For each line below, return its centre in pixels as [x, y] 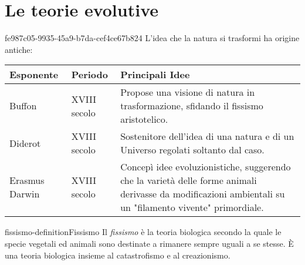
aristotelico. [144, 119]
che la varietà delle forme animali [189, 180]
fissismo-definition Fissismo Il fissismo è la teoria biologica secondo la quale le [143, 232]
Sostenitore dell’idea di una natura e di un [207, 136]
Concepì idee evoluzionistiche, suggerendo [206, 167]
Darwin [25, 194]
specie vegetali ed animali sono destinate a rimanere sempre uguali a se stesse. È [149, 243]
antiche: [19, 49]
